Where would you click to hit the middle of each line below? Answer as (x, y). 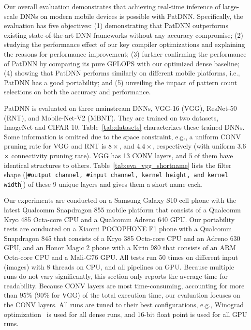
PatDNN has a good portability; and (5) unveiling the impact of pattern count (121, 82)
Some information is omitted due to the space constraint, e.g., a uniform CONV (122, 136)
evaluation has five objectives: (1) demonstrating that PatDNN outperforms (116, 25)
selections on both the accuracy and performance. (77, 92)
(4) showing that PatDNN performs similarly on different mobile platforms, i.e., (122, 73)
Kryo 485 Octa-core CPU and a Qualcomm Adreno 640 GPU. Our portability (119, 219)
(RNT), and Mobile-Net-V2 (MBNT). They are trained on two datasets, (111, 117)
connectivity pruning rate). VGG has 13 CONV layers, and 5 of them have (122, 155)
